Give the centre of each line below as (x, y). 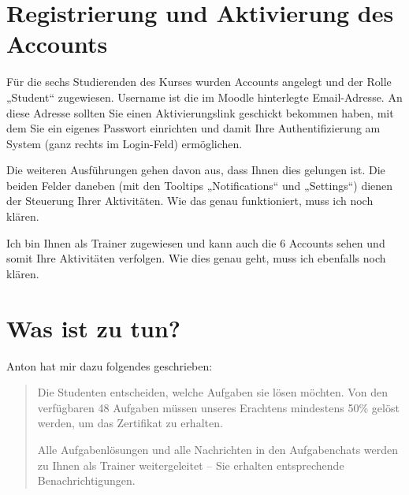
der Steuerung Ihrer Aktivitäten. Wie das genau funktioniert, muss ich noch (190, 201)
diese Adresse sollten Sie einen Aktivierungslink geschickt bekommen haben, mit (200, 112)
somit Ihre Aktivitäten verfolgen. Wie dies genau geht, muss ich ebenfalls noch (196, 258)
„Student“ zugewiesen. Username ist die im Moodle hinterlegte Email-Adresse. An (204, 97)
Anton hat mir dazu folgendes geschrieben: (110, 365)
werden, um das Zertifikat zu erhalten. (130, 423)
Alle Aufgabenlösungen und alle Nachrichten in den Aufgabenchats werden (218, 449)
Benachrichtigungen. (86, 480)
